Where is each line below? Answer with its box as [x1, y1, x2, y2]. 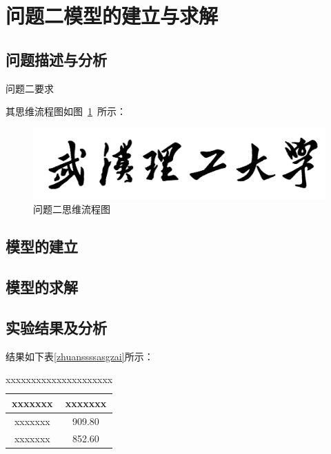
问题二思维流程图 [33, 202, 110, 216]
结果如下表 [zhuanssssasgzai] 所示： [6, 349, 154, 363]
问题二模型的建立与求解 [6, 1, 219, 30]
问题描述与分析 [6, 48, 107, 70]
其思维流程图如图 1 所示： [6, 104, 126, 118]
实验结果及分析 [6, 316, 107, 338]
